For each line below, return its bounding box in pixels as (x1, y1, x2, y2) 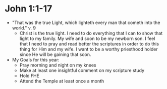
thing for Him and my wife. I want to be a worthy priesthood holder (19, 46, 158, 52)
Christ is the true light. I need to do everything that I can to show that (19, 30, 163, 36)
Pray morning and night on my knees (19, 62, 96, 68)
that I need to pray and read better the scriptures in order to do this (19, 40, 159, 46)
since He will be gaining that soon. (19, 51, 91, 57)
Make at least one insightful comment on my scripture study (19, 67, 145, 73)
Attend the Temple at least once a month (19, 78, 104, 84)
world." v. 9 (12, 24, 36, 30)
